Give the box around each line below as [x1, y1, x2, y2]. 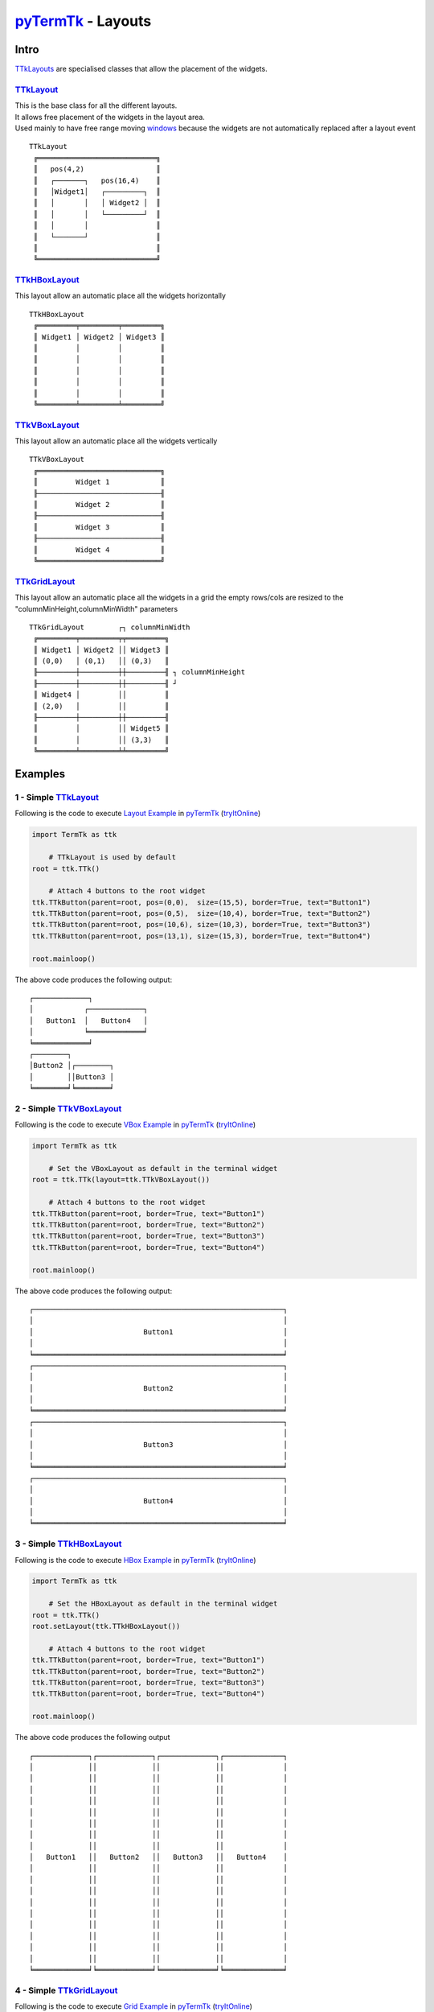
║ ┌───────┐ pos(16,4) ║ [33, 175, 161, 185]
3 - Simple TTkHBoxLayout [14, 1538, 122, 1549]
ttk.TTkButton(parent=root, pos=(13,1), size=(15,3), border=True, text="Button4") [31, 931, 371, 941]
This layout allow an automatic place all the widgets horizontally [14, 291, 227, 301]
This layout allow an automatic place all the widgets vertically [14, 436, 218, 446]
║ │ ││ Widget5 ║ [33, 724, 170, 733]
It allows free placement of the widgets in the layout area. [14, 112, 205, 122]
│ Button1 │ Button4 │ [29, 1016, 149, 1025]
